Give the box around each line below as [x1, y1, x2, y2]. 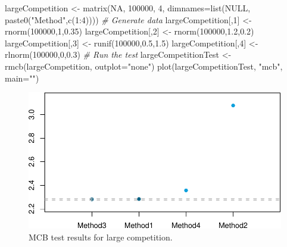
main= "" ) [5, 71, 39, 84]
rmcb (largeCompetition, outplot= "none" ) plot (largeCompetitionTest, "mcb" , [5, 60, 283, 72]
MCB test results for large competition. [29, 230, 173, 243]
